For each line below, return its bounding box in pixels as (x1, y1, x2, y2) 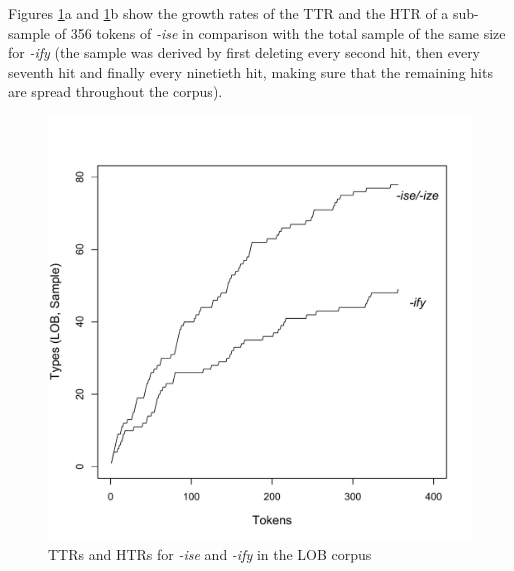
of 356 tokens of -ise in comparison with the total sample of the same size (54, 22, 506, 43)
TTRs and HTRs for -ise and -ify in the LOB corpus (48, 543, 372, 564)
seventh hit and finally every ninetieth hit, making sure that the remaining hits (8, 61, 493, 82)
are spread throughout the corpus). (8, 81, 223, 102)
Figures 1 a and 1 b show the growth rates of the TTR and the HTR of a (8, 3, 449, 23)
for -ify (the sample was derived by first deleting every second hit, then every (8, 42, 481, 63)
